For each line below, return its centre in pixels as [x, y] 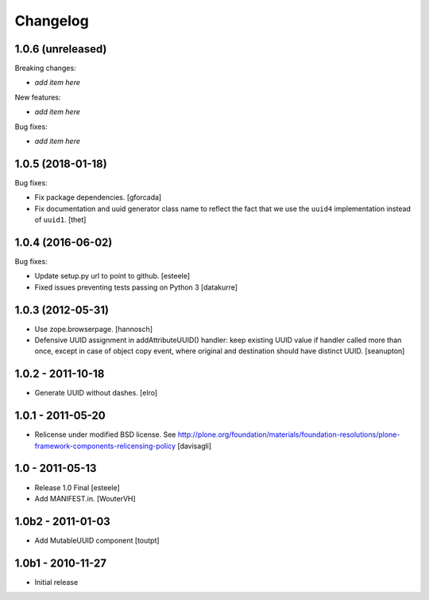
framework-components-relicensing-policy [105, 446]
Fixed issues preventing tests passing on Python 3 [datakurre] [136, 287]
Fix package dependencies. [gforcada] [98, 197]
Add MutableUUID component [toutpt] [97, 540]
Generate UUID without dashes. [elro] [96, 393]
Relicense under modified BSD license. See [105, 434]
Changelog [52, 21]
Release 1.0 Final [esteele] [77, 487]
